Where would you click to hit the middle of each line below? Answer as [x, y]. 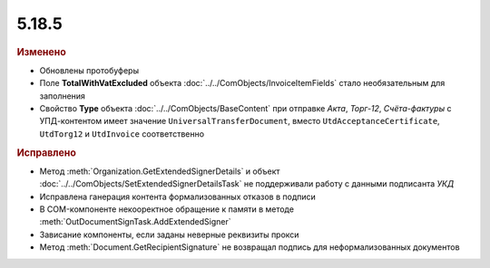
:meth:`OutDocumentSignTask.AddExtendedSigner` [135, 222]
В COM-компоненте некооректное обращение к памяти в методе [167, 209]
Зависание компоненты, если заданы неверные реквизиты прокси [169, 234]
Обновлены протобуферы [89, 70]
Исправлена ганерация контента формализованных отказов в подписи [178, 196]
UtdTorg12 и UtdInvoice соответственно [122, 134]
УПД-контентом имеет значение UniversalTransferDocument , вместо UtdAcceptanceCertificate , [240, 121]
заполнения [63, 96]
